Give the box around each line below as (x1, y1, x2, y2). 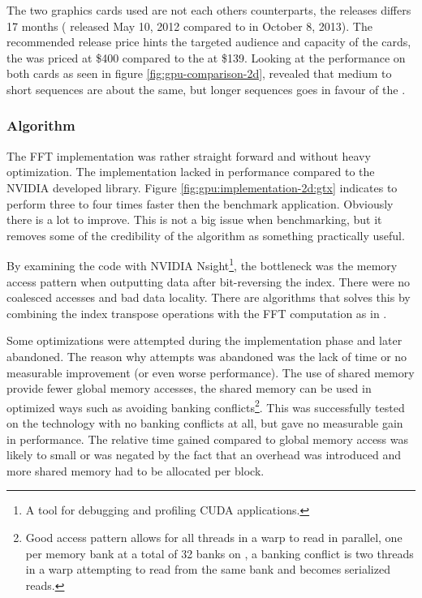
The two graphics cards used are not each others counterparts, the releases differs (6, 2, 411, 18)
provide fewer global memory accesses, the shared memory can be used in (6, 380, 372, 397)
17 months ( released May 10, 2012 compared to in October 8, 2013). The (6, 17, 372, 34)
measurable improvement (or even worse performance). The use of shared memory (6, 364, 415, 381)
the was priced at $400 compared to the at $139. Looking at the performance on (6, 49, 406, 66)
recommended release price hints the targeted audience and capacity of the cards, (6, 33, 411, 50)
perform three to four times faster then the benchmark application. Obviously (6, 195, 394, 212)
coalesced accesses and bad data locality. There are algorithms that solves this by (6, 289, 411, 306)
